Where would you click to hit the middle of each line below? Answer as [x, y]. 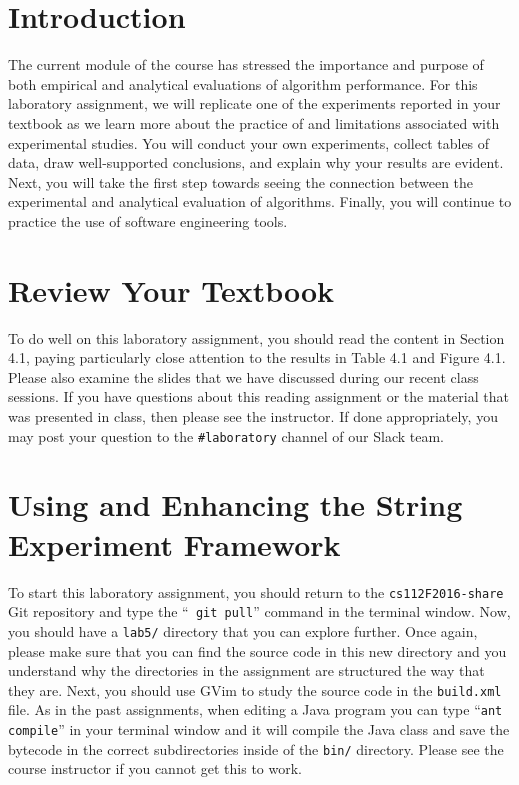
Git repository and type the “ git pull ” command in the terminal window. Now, [259, 611]
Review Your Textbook [171, 289]
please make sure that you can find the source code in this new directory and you [257, 650]
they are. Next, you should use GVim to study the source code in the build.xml [255, 689]
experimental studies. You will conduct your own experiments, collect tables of [249, 142]
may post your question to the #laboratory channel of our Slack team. [226, 435]
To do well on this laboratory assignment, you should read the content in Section [256, 337]
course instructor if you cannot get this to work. [155, 768]
